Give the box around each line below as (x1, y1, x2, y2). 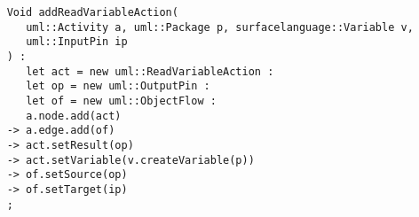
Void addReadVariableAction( (6, 6, 178, 19)
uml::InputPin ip (26, 35, 128, 49)
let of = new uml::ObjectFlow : (26, 94, 217, 107)
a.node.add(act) (26, 109, 122, 122)
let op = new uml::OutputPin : (26, 80, 210, 93)
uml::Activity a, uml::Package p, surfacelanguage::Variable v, (26, 20, 414, 34)
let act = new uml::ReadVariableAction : (26, 65, 274, 78)
